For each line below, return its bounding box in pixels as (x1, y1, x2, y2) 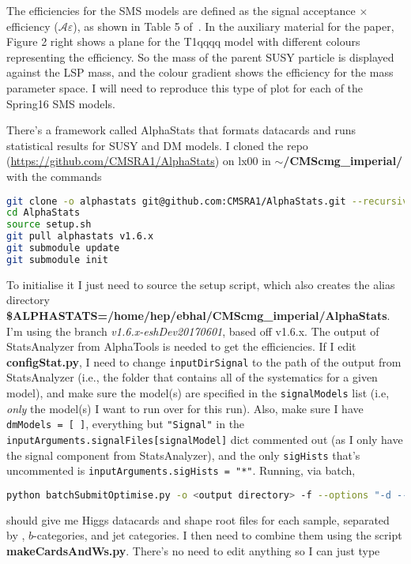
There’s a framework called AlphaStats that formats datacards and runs (6, 122, 356, 138)
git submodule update (6, 243, 120, 254)
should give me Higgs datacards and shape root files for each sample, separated (6, 511, 390, 528)
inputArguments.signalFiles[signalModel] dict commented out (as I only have (6, 431, 403, 447)
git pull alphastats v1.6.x (6, 231, 154, 243)
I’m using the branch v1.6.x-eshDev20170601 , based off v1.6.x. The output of (6, 322, 379, 339)
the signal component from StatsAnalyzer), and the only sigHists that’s (6, 446, 360, 463)
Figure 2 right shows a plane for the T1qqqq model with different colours (6, 33, 360, 50)
